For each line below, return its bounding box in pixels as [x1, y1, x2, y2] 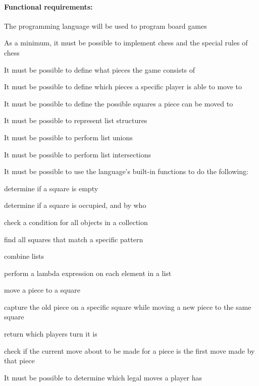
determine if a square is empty [4, 183, 98, 193]
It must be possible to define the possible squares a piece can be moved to [4, 98, 233, 108]
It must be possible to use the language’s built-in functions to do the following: [4, 166, 248, 177]
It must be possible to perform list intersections [4, 149, 151, 159]
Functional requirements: [4, 1, 93, 12]
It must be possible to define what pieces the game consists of [4, 64, 195, 75]
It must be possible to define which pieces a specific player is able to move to [4, 81, 242, 92]
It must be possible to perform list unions [4, 132, 133, 142]
